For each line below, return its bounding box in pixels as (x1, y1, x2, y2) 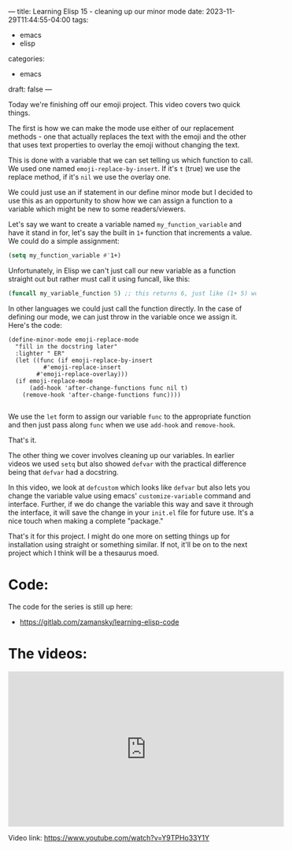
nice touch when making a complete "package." (8, 516, 164, 525)
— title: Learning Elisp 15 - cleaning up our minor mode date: (8, 7, 205, 16)
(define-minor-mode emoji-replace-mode (8, 335, 139, 344)
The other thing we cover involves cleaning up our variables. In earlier (8, 450, 235, 460)
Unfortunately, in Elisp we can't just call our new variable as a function (8, 266, 236, 275)
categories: (8, 54, 45, 63)
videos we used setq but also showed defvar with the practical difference (8, 459, 246, 468)
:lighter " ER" (15, 349, 65, 357)
